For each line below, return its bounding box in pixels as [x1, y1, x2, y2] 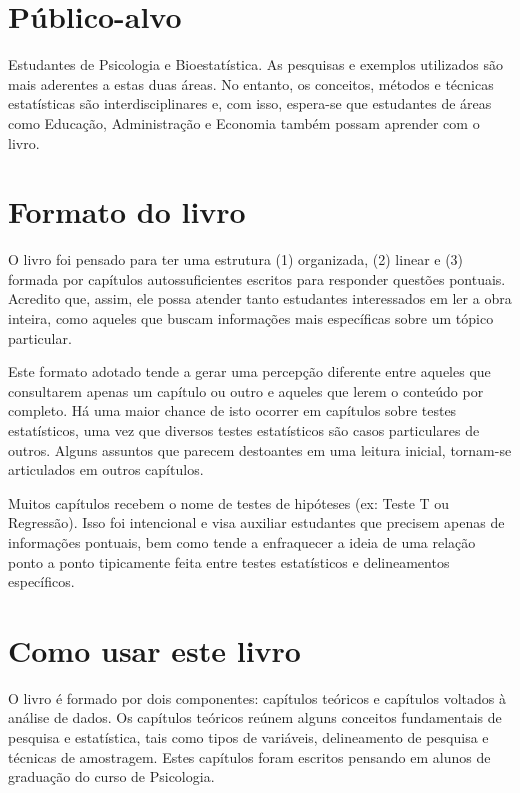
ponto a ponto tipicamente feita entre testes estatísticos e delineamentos [8, 551, 450, 572]
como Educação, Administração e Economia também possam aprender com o [8, 112, 480, 133]
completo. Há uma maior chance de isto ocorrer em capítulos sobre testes [8, 400, 457, 421]
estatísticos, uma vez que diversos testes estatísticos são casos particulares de [8, 419, 480, 440]
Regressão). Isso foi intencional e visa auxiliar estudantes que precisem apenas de [8, 512, 505, 533]
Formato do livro [8, 191, 246, 232]
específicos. [8, 571, 75, 592]
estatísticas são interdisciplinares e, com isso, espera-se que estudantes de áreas [8, 93, 492, 114]
